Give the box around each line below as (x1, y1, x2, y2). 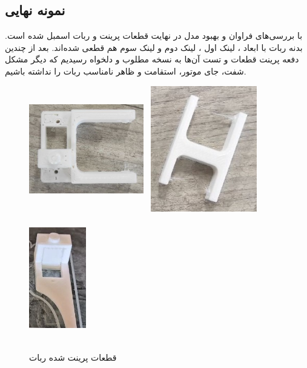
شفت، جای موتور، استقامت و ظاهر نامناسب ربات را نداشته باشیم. (5, 64, 246, 77)
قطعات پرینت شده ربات (29, 351, 117, 364)
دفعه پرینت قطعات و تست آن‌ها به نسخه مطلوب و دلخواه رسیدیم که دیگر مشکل (5, 53, 299, 65)
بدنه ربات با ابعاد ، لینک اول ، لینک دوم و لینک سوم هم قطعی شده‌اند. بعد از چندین (5, 41, 303, 53)
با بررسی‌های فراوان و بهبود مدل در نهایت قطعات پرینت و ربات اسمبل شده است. (5, 29, 303, 42)
